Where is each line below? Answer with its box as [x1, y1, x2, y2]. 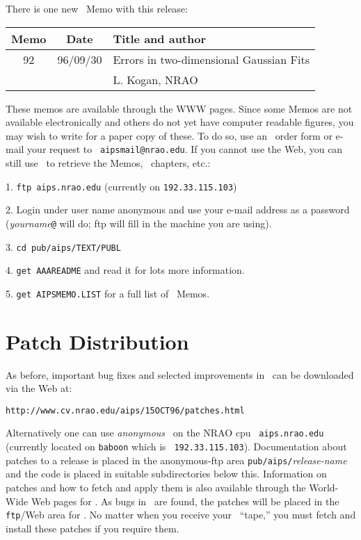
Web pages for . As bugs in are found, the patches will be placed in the [31, 493, 339, 508]
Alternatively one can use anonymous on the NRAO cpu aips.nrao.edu [6, 425, 324, 440]
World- [309, 480, 339, 495]
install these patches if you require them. [6, 521, 179, 535]
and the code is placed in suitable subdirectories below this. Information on [6, 466, 327, 481]
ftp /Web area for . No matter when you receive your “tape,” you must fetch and [6, 507, 356, 522]
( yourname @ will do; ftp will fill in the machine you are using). [6, 215, 272, 230]
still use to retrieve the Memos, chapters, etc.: [6, 156, 211, 170]
